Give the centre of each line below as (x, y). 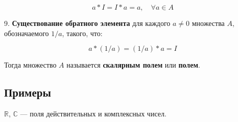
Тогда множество (30, 65)
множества (208, 23)
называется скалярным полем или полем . (133, 65)
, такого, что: (82, 33)
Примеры (28, 92)
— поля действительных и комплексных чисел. (93, 113)
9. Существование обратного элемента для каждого (87, 23)
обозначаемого (27, 33)
